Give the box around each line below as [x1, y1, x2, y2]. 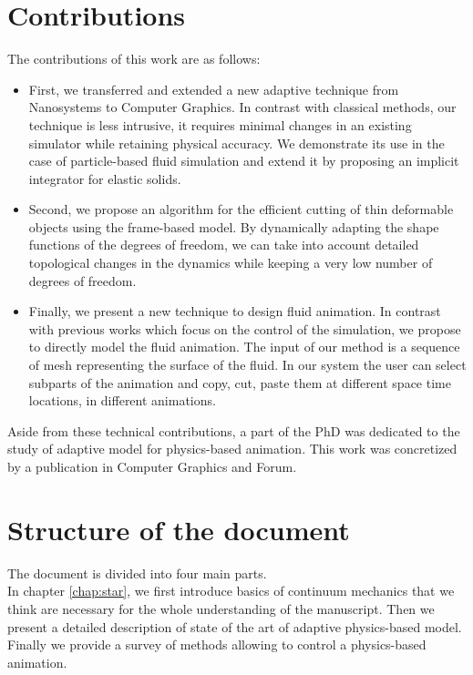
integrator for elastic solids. [28, 169, 181, 188]
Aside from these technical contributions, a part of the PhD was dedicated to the [7, 421, 460, 440]
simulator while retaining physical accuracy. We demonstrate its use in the [28, 133, 445, 152]
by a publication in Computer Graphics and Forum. [7, 457, 297, 476]
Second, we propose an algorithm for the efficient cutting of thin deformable [28, 199, 454, 219]
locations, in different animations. [28, 391, 216, 410]
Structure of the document [7, 510, 350, 547]
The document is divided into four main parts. [7, 563, 267, 582]
